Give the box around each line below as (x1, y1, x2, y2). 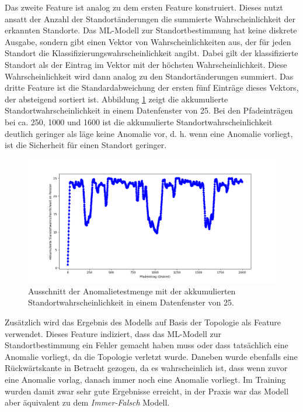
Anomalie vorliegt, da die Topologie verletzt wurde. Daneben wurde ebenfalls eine (5, 350, 298, 362)
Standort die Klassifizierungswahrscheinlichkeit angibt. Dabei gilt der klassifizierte (5, 47, 298, 59)
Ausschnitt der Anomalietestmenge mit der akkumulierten (28, 284, 236, 297)
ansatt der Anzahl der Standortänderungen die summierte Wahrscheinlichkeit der (5, 12, 295, 25)
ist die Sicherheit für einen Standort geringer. (5, 139, 167, 151)
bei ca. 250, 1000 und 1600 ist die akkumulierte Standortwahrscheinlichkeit (5, 115, 273, 128)
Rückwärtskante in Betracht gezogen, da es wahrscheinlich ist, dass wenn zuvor (5, 362, 288, 374)
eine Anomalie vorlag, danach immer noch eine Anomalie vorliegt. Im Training (5, 373, 286, 386)
